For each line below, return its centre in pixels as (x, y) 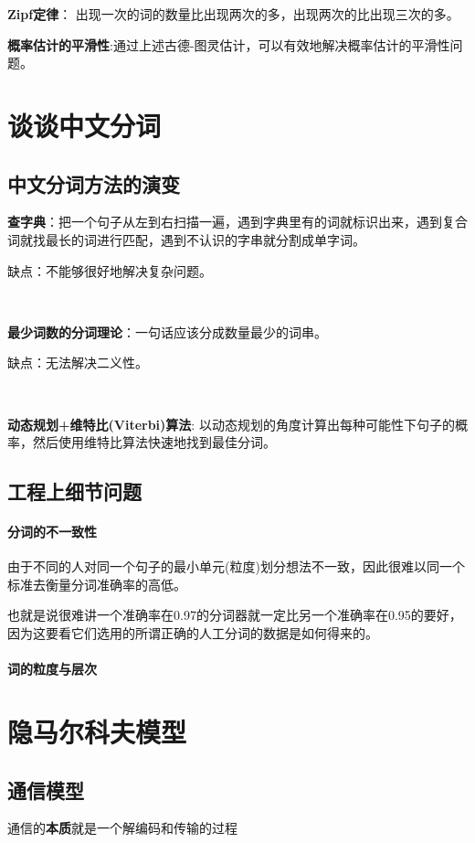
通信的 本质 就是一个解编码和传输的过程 (122, 828)
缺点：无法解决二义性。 (78, 363)
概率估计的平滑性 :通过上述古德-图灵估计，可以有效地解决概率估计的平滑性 (229, 44)
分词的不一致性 (52, 532)
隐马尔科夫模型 (97, 732)
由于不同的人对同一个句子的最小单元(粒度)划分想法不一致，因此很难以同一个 (236, 566)
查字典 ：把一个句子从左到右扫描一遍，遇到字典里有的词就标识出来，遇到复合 (237, 222)
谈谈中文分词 (84, 125)
